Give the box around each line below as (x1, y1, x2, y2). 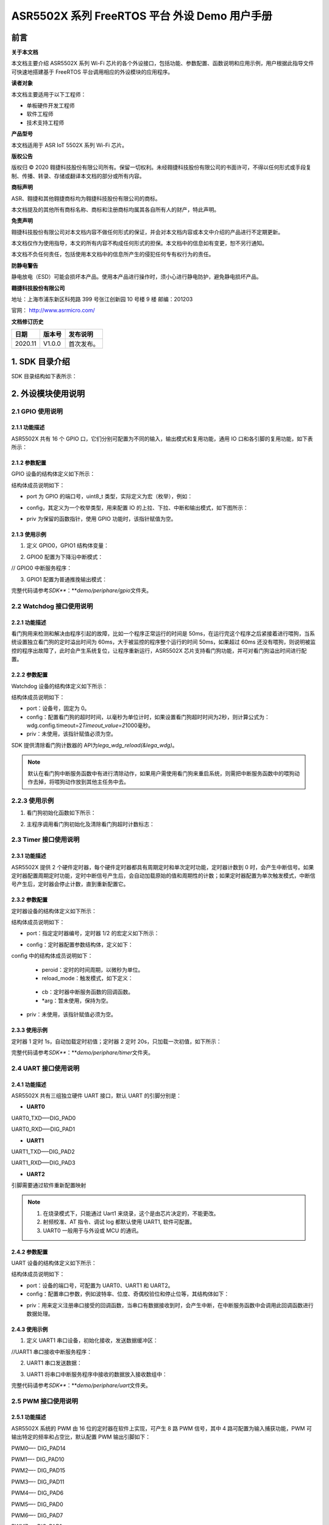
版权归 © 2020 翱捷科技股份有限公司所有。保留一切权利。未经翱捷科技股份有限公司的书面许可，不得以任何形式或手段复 (11, 163, 312, 171)
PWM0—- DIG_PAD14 (11, 1444, 66, 1452)
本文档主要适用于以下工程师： (11, 90, 87, 98)
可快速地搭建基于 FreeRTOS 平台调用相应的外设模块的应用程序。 (11, 68, 174, 76)
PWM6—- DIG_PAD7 (11, 1512, 63, 1519)
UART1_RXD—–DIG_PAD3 (11, 1159, 76, 1166)
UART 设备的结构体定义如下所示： (11, 1260, 97, 1267)
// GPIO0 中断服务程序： (11, 564, 73, 572)
